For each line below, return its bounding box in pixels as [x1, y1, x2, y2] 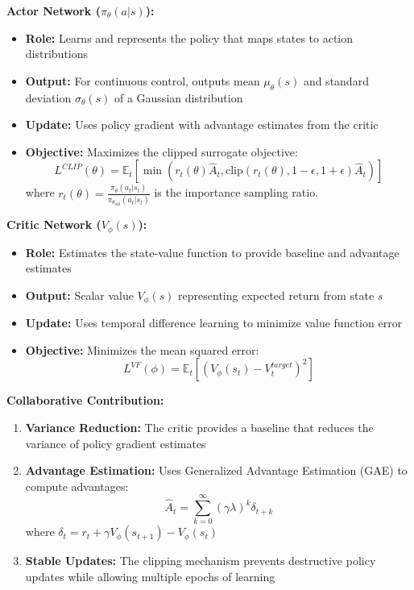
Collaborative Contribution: [6, 392, 164, 409]
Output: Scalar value [25, 286, 134, 303]
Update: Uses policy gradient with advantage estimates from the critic [25, 116, 379, 133]
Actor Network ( [6, 2, 101, 19]
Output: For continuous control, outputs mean [25, 72, 260, 89]
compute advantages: [25, 477, 129, 494]
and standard [303, 72, 369, 89]
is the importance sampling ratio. [154, 184, 319, 201]
